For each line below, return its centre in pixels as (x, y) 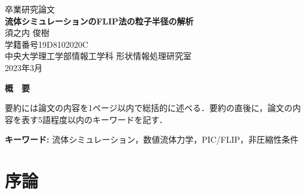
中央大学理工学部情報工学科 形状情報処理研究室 (98, 56)
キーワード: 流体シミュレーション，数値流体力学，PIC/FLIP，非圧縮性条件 (152, 139)
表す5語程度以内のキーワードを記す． (94, 119)
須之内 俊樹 (27, 33)
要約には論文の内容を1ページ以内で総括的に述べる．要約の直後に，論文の (149, 108)
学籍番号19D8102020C (47, 44)
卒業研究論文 (30, 9)
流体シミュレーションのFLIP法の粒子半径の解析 (99, 21)
